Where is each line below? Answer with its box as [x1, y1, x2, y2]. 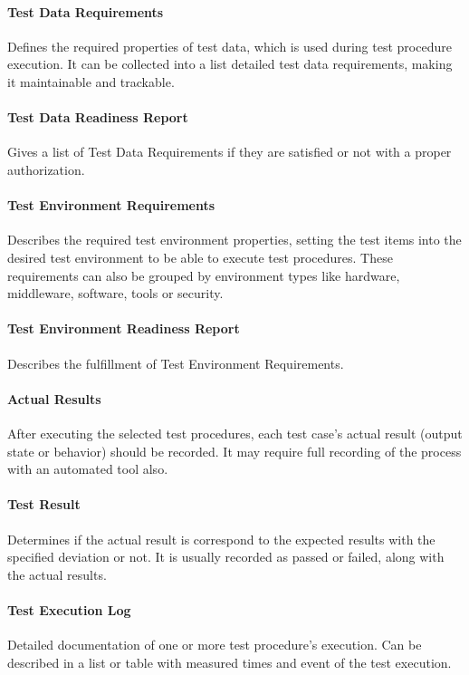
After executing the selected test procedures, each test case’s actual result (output [7, 423, 463, 442]
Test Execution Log [7, 600, 131, 619]
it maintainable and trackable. [7, 72, 175, 91]
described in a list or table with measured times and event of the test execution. [7, 652, 452, 671]
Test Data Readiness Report [7, 108, 188, 127]
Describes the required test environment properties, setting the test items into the [7, 230, 462, 249]
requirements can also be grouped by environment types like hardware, [7, 265, 400, 284]
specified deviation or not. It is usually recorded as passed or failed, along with [7, 547, 445, 566]
